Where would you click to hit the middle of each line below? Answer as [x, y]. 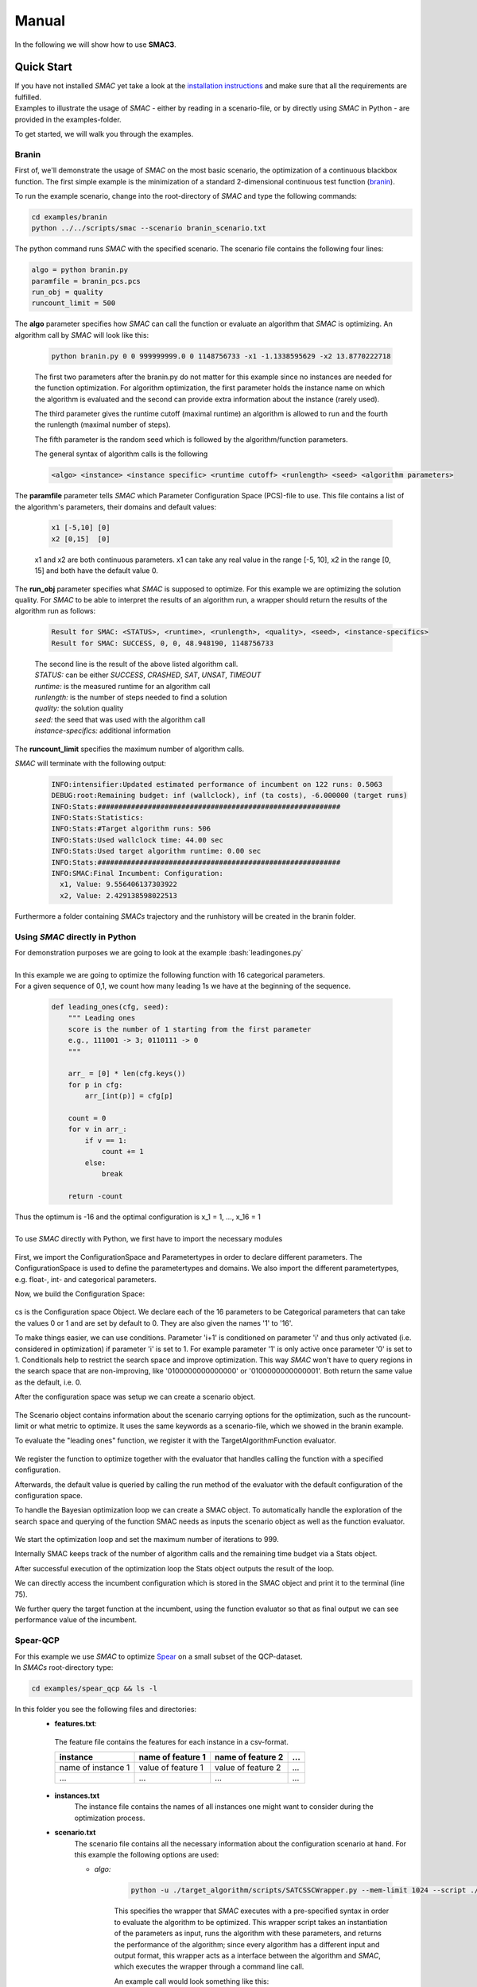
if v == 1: [106, 1140]
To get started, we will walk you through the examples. [104, 134]
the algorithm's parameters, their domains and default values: [116, 507]
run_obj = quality [67, 292]
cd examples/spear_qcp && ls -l [95, 1688]
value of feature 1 [171, 1768]
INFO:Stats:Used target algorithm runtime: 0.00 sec [156, 851]
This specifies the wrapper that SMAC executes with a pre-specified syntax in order [252, 1911]
